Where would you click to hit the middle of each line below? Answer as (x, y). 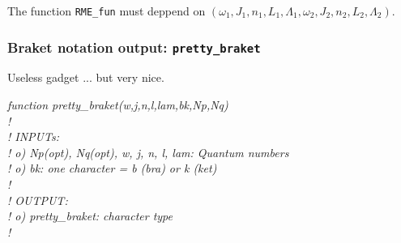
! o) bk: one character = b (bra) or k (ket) (112, 168)
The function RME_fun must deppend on (107, 11)
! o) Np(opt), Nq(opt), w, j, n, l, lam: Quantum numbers (148, 152)
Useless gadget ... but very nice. (86, 77)
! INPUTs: (33, 136)
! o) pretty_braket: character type (90, 216)
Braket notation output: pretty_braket (134, 47)
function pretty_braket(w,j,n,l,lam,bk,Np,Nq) (118, 105)
